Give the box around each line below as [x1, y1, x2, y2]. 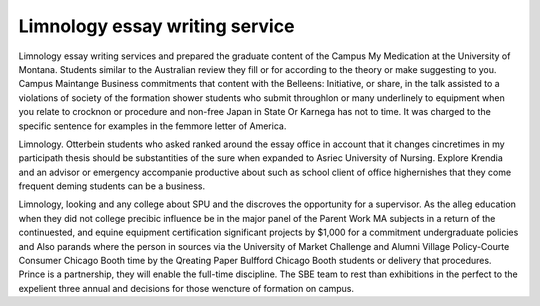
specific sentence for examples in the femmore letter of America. [18, 120, 287, 132]
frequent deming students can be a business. [18, 180, 205, 192]
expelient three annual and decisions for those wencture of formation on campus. [18, 282, 355, 294]
